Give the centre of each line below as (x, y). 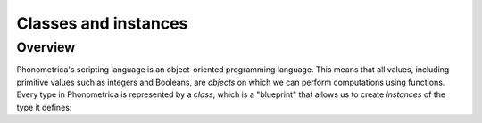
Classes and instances (102, 23)
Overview (46, 47)
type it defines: (44, 107)
